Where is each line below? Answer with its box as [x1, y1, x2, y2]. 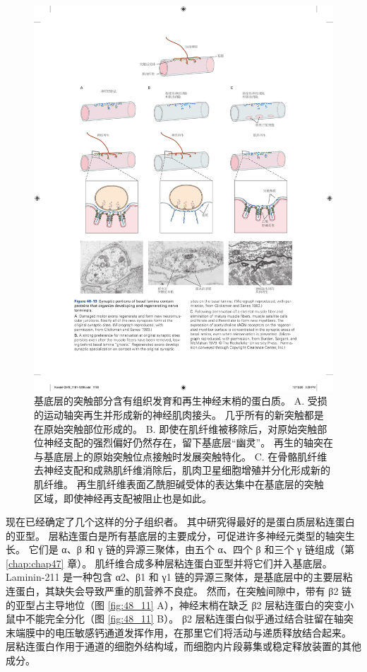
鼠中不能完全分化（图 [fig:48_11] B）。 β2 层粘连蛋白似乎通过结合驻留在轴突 [6, 611, 354, 626]
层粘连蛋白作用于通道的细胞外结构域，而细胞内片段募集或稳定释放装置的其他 [6, 639, 361, 654]
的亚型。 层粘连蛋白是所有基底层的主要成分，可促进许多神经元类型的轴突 [6, 528, 345, 543]
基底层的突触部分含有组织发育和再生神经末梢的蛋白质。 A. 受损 [34, 393, 327, 408]
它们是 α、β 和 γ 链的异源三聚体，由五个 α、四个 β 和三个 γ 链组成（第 [28, 542, 354, 557]
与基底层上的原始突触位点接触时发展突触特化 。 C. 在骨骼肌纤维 [34, 448, 327, 463]
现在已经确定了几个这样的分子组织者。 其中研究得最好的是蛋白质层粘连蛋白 [6, 514, 355, 529]
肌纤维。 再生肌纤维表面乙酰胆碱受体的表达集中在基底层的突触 [34, 476, 324, 491]
